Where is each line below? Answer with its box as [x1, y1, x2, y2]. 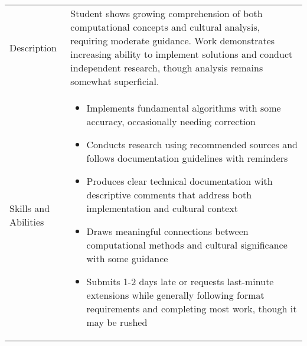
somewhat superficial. [70, 74, 159, 88]
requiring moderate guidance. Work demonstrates [70, 34, 275, 47]
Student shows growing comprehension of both [70, 6, 263, 20]
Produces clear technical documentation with [86, 174, 273, 188]
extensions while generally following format [86, 288, 264, 302]
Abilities [9, 215, 44, 229]
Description [9, 40, 57, 54]
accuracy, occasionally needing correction [86, 115, 256, 128]
